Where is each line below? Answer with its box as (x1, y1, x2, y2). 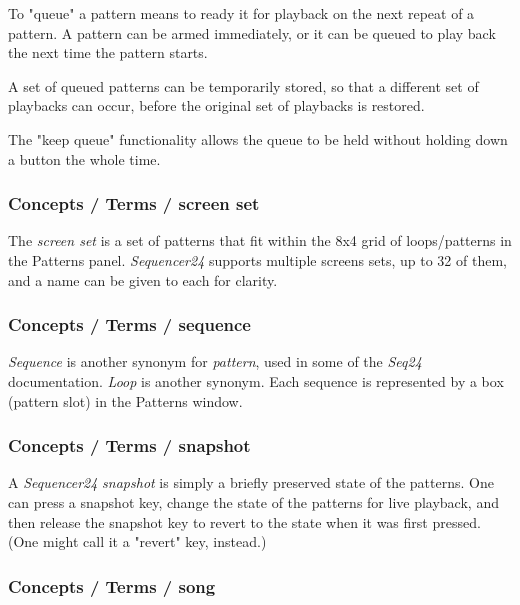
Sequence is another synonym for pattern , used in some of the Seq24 (8, 351, 422, 372)
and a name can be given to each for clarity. (8, 269, 278, 290)
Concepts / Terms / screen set (8, 191, 260, 216)
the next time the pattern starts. (8, 42, 208, 63)
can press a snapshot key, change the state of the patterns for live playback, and (8, 491, 499, 512)
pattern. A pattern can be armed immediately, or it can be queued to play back (8, 22, 496, 43)
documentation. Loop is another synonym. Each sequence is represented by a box (8, 370, 504, 391)
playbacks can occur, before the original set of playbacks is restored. (8, 95, 425, 116)
